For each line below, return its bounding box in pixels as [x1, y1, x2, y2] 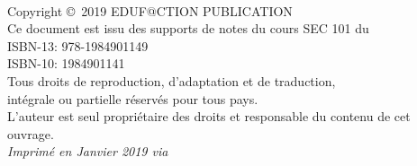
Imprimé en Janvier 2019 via [7, 142, 168, 161]
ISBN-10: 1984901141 [7, 54, 125, 73]
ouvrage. [7, 124, 54, 143]
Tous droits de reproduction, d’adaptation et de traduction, [7, 71, 336, 90]
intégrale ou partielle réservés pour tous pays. [7, 89, 258, 108]
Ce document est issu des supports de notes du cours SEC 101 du [7, 19, 369, 38]
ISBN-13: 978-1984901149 [7, 36, 149, 55]
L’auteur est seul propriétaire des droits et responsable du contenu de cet [7, 107, 411, 126]
